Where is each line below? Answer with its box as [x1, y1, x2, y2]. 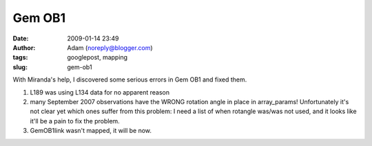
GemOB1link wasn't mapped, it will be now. [30, 127, 152, 135]
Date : [12, 34, 29, 42]
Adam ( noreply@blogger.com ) [67, 43, 153, 51]
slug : [12, 62, 28, 71]
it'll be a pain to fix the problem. [30, 117, 120, 125]
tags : [12, 53, 28, 62]
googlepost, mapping [67, 53, 127, 62]
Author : [12, 43, 36, 51]
